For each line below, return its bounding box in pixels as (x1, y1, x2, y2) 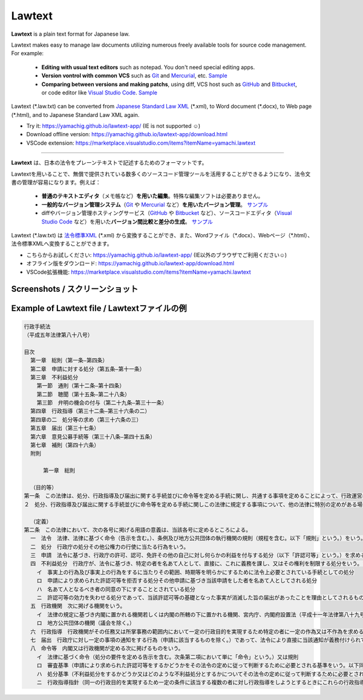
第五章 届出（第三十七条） (30, 424, 100, 432)
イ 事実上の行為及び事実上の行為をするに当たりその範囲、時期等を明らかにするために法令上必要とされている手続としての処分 (36, 569, 355, 575)
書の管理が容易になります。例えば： (11, 179, 101, 186)
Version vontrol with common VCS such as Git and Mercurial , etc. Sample (41, 72, 227, 79)
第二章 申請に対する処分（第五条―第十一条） (30, 365, 145, 372)
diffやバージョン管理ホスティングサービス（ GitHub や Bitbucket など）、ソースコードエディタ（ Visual (41, 210, 292, 217)
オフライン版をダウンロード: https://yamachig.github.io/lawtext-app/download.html (26, 260, 235, 267)
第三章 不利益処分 (30, 374, 79, 381)
